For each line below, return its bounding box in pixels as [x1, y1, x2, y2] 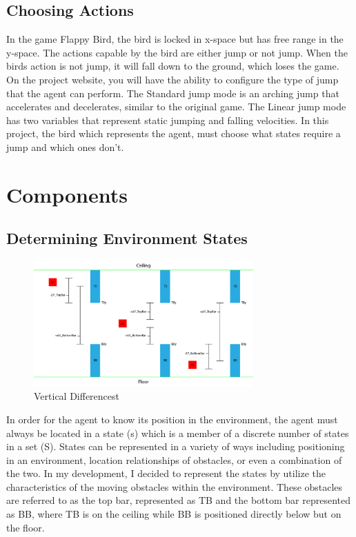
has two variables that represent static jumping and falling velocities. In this [6, 112, 329, 127]
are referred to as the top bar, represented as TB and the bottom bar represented [6, 493, 351, 507]
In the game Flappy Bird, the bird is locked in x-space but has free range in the [6, 32, 344, 46]
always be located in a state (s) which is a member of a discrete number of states [6, 425, 349, 440]
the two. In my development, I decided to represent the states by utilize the [6, 466, 326, 480]
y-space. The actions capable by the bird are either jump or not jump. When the [6, 45, 348, 59]
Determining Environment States [6, 227, 248, 249]
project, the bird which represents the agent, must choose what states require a [6, 126, 341, 141]
